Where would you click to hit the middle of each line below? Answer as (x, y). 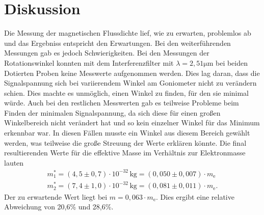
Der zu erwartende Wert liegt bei (56, 196)
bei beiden (232, 62)
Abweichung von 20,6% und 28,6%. (59, 207)
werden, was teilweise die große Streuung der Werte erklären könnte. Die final (125, 142)
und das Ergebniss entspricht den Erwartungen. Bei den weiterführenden (117, 43)
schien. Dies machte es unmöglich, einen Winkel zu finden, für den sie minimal (127, 92)
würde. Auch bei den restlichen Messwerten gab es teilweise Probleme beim (122, 103)
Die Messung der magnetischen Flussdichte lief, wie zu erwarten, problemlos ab (128, 33)
